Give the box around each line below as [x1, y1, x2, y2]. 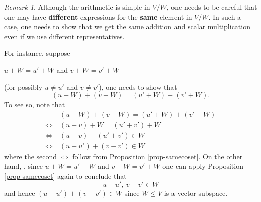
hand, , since [4, 161, 43, 171]
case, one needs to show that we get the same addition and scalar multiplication [4, 21, 250, 32]
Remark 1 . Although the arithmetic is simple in [4, 2, 150, 12]
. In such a [208, 11, 241, 22]
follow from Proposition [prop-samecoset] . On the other [72, 151, 243, 161]
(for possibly [4, 81, 43, 92]
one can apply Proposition [162, 161, 243, 171]
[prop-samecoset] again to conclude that [4, 171, 127, 181]
